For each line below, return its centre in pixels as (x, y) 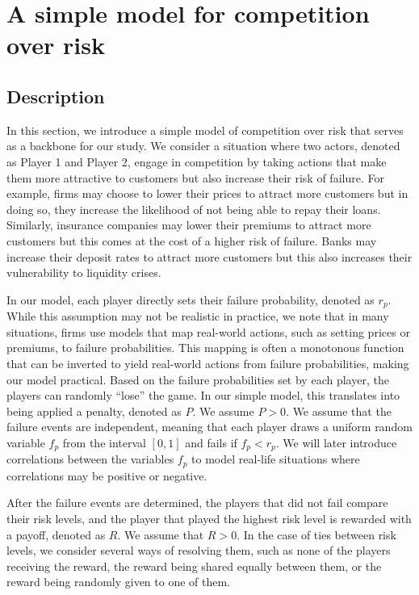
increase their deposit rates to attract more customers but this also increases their (209, 256)
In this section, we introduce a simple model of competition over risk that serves (205, 130)
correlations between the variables (90, 459)
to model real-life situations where (276, 459)
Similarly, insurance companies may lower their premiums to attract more (189, 225)
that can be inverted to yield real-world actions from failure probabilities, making (208, 363)
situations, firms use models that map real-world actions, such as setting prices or (208, 331)
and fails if (211, 442)
